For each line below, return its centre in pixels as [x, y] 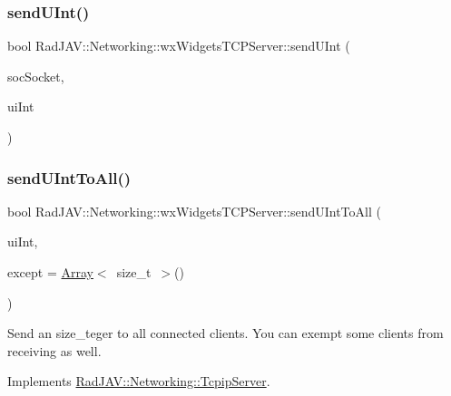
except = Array [50, 272]
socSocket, [36, 76]
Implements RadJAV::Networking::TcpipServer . [139, 381]
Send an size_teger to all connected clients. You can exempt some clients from [225, 333]
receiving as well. [54, 350]
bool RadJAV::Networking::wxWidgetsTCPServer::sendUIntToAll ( [194, 211]
